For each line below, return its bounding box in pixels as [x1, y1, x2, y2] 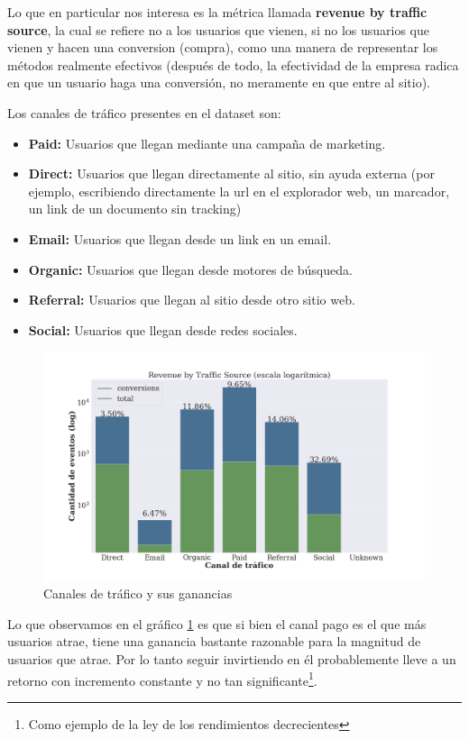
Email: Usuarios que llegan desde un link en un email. [28, 229, 332, 248]
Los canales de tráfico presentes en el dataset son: [7, 103, 281, 122]
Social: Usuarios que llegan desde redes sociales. [28, 320, 298, 339]
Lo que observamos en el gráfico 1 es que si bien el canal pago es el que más [7, 614, 427, 633]
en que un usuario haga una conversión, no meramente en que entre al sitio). [7, 73, 430, 92]
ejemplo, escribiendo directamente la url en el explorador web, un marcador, [28, 181, 450, 200]
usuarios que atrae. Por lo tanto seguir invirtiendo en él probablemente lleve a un [7, 649, 456, 668]
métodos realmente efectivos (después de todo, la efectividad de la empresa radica [7, 55, 459, 74]
